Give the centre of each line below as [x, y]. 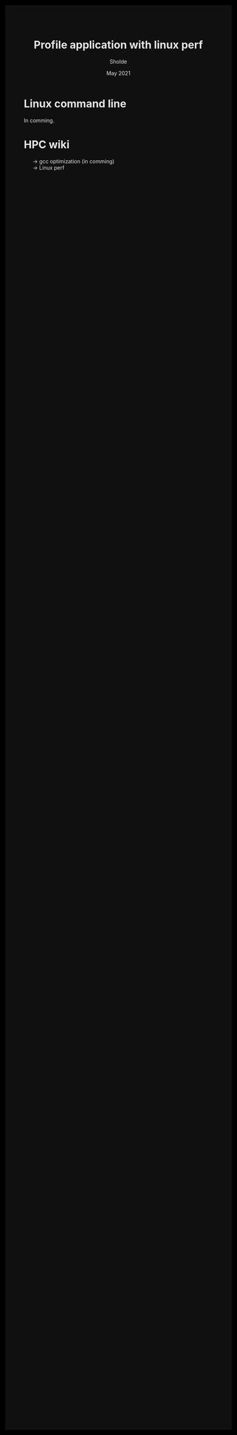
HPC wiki [46, 144]
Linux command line [75, 103]
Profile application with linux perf [118, 45]
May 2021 [118, 73]
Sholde [118, 61]
